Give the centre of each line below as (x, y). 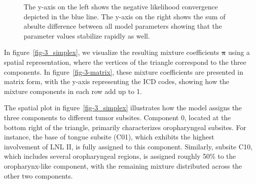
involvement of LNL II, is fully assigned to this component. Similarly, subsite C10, (128, 146)
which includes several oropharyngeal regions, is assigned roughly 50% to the (120, 156)
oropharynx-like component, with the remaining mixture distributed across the (123, 165)
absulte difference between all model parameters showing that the (123, 26)
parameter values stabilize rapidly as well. (87, 35)
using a (239, 52)
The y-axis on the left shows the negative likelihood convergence (121, 6)
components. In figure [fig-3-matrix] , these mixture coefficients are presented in (124, 71)
